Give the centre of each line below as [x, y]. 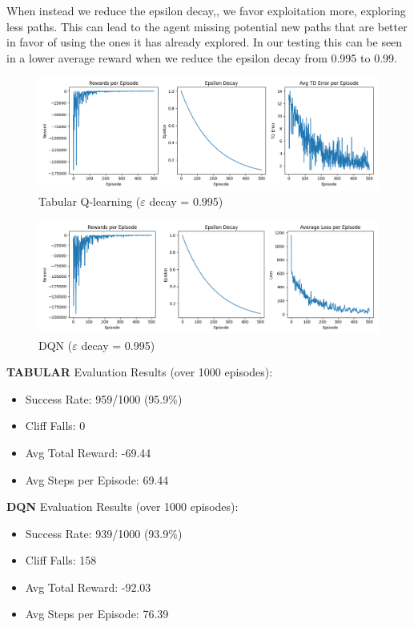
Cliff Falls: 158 [61, 560]
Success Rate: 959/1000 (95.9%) [104, 398]
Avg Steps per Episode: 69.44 [97, 479]
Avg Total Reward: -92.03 [88, 587]
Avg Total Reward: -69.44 [88, 452]
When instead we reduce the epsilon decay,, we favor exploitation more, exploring [206, 10]
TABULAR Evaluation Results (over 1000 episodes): [140, 372]
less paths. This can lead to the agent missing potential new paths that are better [207, 26]
